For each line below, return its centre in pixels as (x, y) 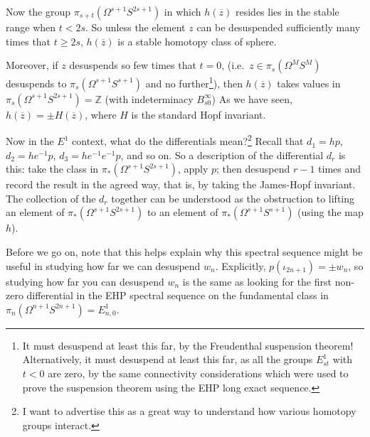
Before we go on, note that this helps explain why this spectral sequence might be (184, 252)
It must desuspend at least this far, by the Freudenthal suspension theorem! (188, 345)
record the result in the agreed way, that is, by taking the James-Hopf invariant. (181, 184)
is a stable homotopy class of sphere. (197, 41)
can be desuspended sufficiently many (279, 27)
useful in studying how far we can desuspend (103, 265)
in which (183, 11)
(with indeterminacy (149, 98)
